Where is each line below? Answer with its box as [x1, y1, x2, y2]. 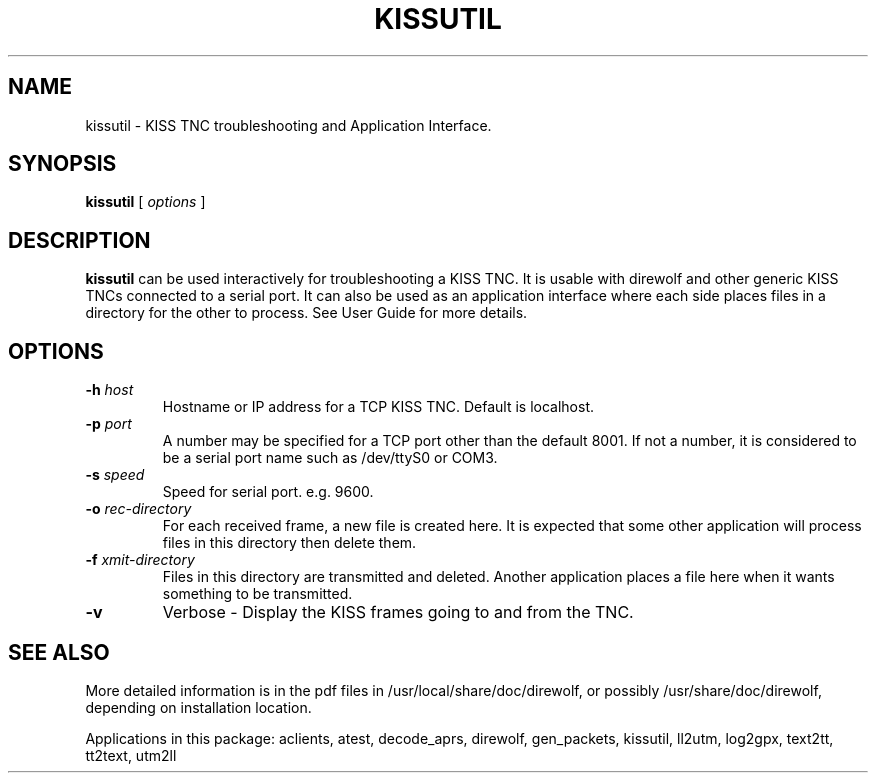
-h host [85, 381, 134, 399]
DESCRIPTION [8, 227, 151, 253]
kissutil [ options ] [85, 193, 206, 211]
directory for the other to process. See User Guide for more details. [85, 304, 528, 322]
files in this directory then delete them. [162, 534, 417, 552]
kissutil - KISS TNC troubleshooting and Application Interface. [85, 116, 492, 134]
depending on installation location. [85, 698, 312, 716]
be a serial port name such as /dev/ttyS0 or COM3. [162, 449, 498, 467]
